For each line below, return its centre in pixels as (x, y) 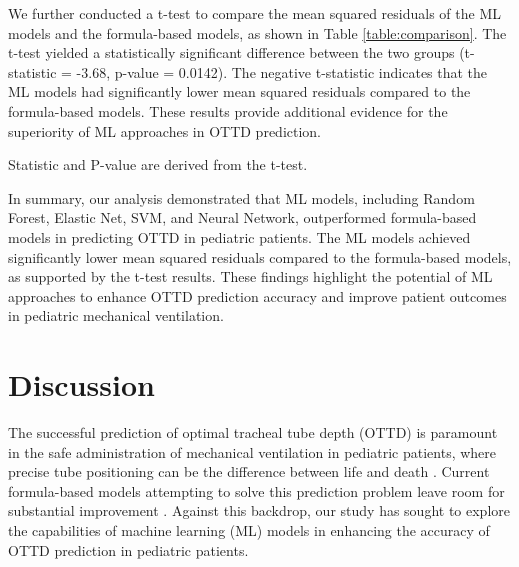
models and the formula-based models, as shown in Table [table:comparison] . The (257, 32)
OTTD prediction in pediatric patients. (128, 549)
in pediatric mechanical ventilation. (116, 315)
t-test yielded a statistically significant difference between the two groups (231, 52)
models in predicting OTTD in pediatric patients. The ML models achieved (239, 236)
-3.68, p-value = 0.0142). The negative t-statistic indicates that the (282, 71)
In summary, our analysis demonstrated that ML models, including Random (241, 197)
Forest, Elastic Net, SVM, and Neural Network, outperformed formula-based (242, 217)
